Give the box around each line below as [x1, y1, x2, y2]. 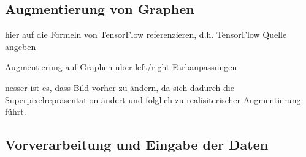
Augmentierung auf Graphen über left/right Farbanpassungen [5, 60, 237, 73]
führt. [5, 105, 26, 118]
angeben [5, 40, 36, 53]
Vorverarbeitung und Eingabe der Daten [5, 135, 269, 154]
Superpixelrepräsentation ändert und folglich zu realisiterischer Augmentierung [5, 93, 301, 106]
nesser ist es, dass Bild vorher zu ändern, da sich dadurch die [5, 81, 234, 93]
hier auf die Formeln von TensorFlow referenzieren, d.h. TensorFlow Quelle [5, 28, 287, 41]
